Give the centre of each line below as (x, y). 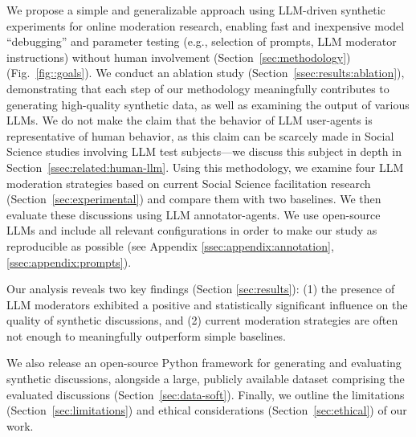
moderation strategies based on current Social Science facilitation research (189, 183)
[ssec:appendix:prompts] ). (69, 261)
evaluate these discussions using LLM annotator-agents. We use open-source (194, 214)
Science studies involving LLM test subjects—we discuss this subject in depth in (204, 151)
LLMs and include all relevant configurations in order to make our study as (192, 230)
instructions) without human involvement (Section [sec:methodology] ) (179, 57)
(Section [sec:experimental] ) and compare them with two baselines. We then (194, 199)
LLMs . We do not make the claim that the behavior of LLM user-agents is (190, 120)
